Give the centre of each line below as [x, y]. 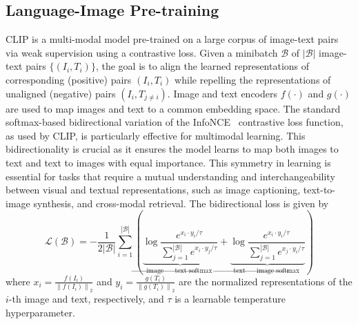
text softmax [193, 271]
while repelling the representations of [253, 79]
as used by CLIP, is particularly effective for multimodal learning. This [156, 135]
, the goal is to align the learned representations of [202, 66]
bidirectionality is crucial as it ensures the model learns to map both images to [172, 149]
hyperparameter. [40, 312]
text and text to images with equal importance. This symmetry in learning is [168, 162]
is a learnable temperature [230, 299]
